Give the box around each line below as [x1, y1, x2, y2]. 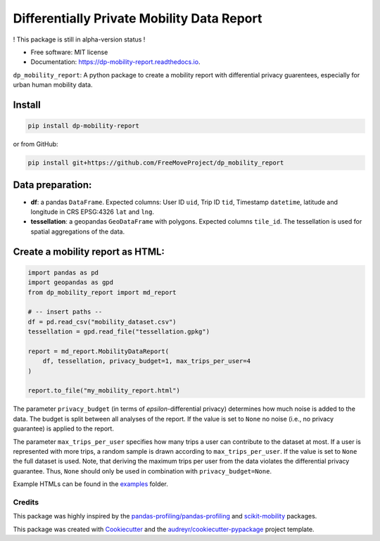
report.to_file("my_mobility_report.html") [27, 387, 181, 395]
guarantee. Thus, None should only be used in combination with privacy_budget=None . [13, 466, 272, 475]
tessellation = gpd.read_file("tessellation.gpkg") [27, 328, 210, 336]
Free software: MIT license [30, 48, 108, 56]
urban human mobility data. [13, 81, 93, 89]
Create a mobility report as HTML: [13, 246, 165, 257]
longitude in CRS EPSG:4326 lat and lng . [30, 208, 155, 216]
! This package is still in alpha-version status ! [13, 35, 146, 44]
